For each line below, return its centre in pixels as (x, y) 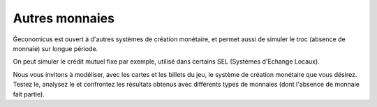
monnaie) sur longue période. (56, 48)
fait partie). (29, 94)
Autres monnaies (64, 18)
